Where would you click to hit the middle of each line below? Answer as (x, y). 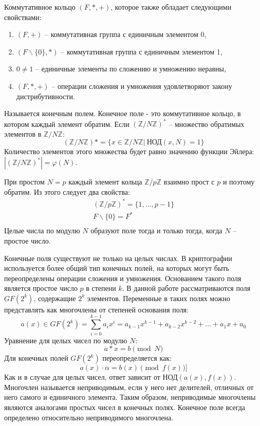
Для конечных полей (36, 358)
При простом (24, 182)
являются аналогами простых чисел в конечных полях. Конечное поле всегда (125, 407)
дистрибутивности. (45, 96)
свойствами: (23, 17)
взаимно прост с (189, 182)
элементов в (23, 133)
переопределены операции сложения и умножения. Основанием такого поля (123, 278)
